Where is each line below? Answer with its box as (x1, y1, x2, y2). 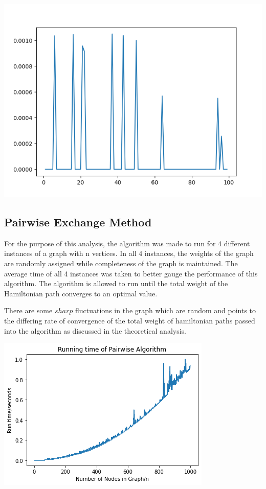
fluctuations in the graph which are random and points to (75, 305, 256, 316)
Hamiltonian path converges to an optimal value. (4, 288, 158, 298)
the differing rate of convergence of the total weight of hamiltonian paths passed (4, 315, 255, 325)
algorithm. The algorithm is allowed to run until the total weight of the (4, 278, 228, 289)
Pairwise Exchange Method (4, 214, 152, 229)
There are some (4, 305, 53, 316)
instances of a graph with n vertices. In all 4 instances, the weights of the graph (4, 248, 254, 259)
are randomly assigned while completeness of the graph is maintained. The (4, 258, 238, 268)
